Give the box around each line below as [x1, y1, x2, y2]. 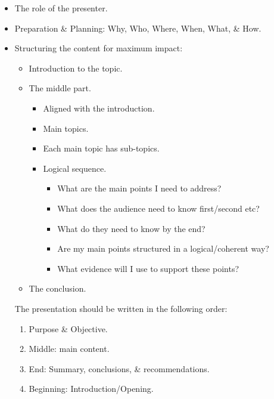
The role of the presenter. [14, 2, 108, 14]
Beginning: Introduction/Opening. [29, 382, 154, 395]
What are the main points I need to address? [57, 182, 222, 194]
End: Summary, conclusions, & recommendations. [29, 362, 210, 375]
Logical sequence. [43, 162, 107, 174]
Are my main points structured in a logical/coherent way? [57, 242, 269, 255]
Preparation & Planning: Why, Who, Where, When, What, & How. [14, 21, 261, 34]
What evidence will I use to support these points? [57, 262, 239, 274]
